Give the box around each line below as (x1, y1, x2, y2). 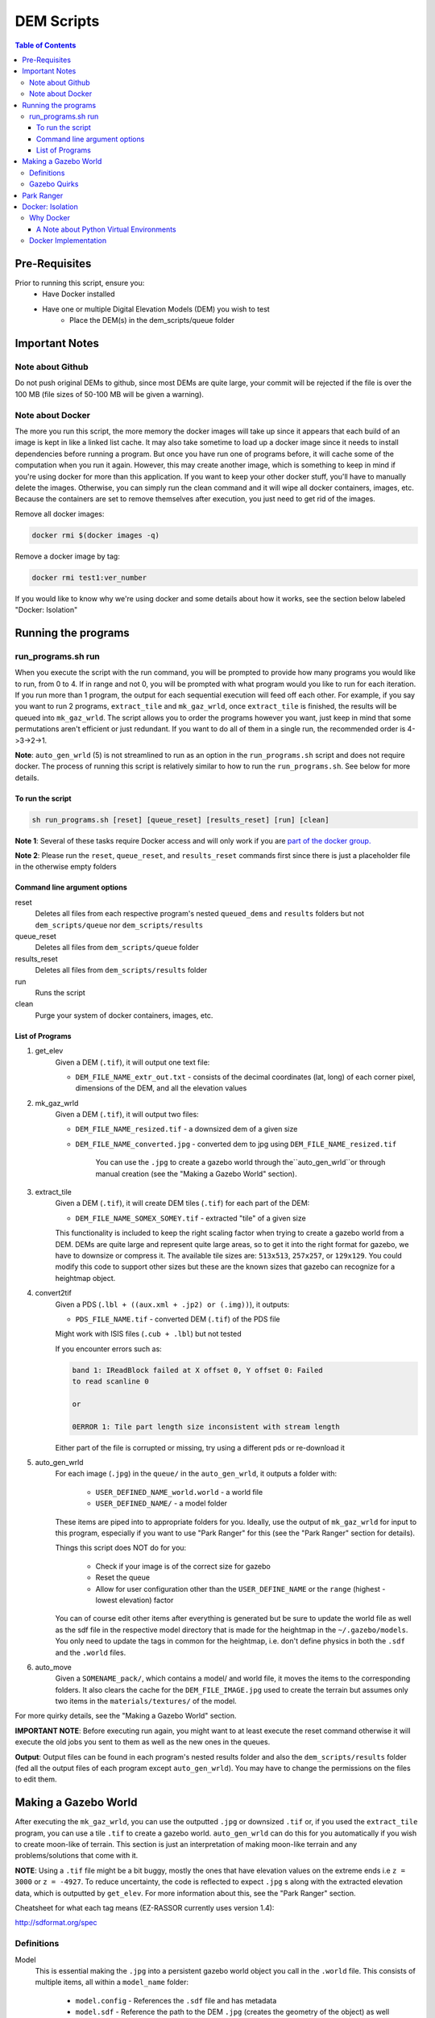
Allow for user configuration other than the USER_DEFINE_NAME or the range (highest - (95, 1584, 386, 1593)
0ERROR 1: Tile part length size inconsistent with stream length (72, 1421, 340, 1431)
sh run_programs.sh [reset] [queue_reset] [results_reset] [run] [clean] (31, 815, 329, 824)
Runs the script (35, 987, 86, 997)
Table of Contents (14, 40, 77, 50)
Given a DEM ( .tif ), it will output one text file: (55, 1057, 210, 1067)
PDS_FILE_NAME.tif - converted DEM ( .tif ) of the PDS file (75, 1314, 280, 1324)
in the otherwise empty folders (14, 862, 117, 872)
